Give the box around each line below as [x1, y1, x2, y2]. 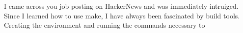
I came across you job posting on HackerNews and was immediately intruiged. [4, 1, 239, 11]
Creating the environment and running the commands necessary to [4, 20, 205, 30]
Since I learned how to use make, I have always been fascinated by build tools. [4, 10, 240, 20]
